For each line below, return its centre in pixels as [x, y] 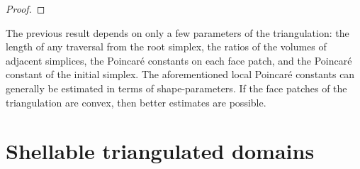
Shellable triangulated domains [160, 151]
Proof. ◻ [26, 9]
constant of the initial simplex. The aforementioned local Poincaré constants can [180, 74]
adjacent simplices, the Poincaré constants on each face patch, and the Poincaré [179, 60]
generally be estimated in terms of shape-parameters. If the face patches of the [176, 88]
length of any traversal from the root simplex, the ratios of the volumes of [166, 47]
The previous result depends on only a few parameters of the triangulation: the [178, 32]
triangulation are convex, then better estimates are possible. [136, 102]
